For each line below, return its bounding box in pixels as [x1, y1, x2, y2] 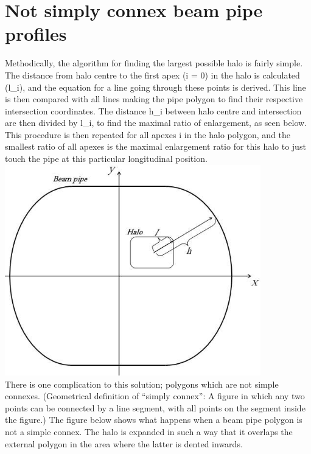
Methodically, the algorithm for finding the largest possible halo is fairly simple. [5, 57, 303, 69]
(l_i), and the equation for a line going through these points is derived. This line [5, 80, 306, 93]
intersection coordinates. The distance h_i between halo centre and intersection [5, 104, 302, 117]
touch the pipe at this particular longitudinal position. [5, 152, 208, 165]
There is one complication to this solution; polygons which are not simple [5, 377, 279, 390]
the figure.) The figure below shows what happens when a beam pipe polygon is [5, 413, 302, 426]
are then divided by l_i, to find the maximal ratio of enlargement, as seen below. [5, 116, 307, 129]
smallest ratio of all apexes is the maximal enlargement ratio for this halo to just [5, 140, 306, 153]
